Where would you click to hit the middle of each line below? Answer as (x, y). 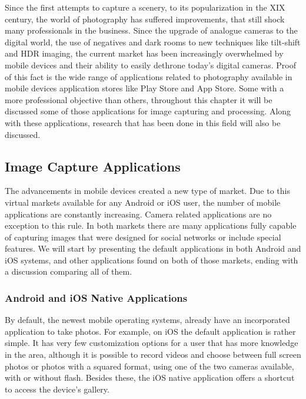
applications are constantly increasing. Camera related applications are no (138, 214)
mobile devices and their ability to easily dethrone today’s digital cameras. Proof (150, 65)
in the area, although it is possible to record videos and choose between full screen (153, 355)
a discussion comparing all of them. (69, 271)
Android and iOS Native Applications (96, 298)
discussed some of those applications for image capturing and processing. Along (148, 111)
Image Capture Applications (93, 166)
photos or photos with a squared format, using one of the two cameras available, (149, 366)
